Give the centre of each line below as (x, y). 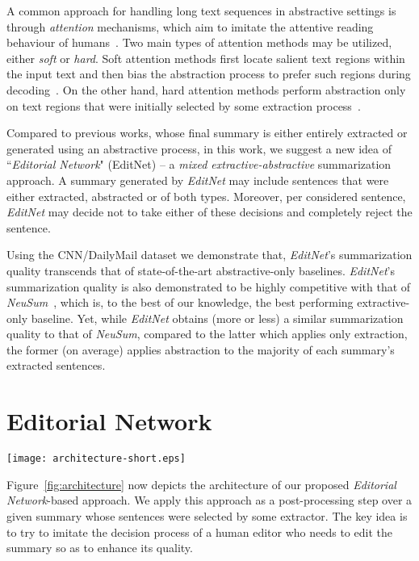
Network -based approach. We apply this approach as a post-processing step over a (209, 500)
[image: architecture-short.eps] (96, 459)
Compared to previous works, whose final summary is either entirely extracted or (207, 133)
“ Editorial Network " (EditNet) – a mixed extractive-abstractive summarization (199, 164)
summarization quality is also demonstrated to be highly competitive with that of (209, 286)
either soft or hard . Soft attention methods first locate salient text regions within (206, 58)
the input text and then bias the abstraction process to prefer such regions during (209, 74)
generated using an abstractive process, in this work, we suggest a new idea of (199, 148)
